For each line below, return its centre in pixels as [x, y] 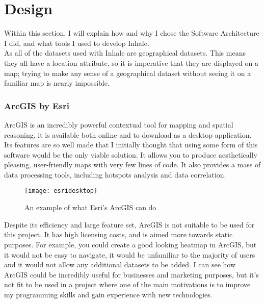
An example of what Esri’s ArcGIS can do [90, 207]
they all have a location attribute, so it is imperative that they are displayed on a [131, 62]
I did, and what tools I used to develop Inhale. [77, 43]
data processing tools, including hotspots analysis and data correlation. [115, 174]
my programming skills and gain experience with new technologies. [108, 294]
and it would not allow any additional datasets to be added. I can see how [120, 264]
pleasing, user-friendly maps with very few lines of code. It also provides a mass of [132, 165]
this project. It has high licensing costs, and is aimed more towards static [118, 234]
